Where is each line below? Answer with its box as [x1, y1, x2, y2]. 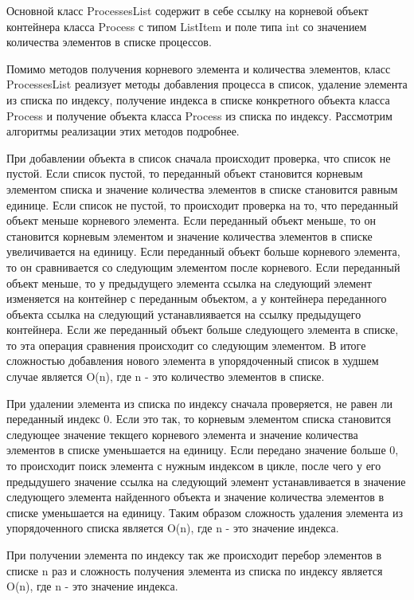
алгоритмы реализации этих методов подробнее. [6, 123, 240, 139]
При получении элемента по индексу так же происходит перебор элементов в [6, 547, 382, 563]
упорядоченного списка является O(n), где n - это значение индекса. [6, 520, 339, 536]
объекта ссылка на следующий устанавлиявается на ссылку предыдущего [6, 305, 361, 322]
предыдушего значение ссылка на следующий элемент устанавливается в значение [6, 473, 406, 489]
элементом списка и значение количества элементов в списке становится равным [6, 180, 398, 197]
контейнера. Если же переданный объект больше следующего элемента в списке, [6, 321, 399, 338]
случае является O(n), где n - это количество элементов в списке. [6, 368, 325, 385]
